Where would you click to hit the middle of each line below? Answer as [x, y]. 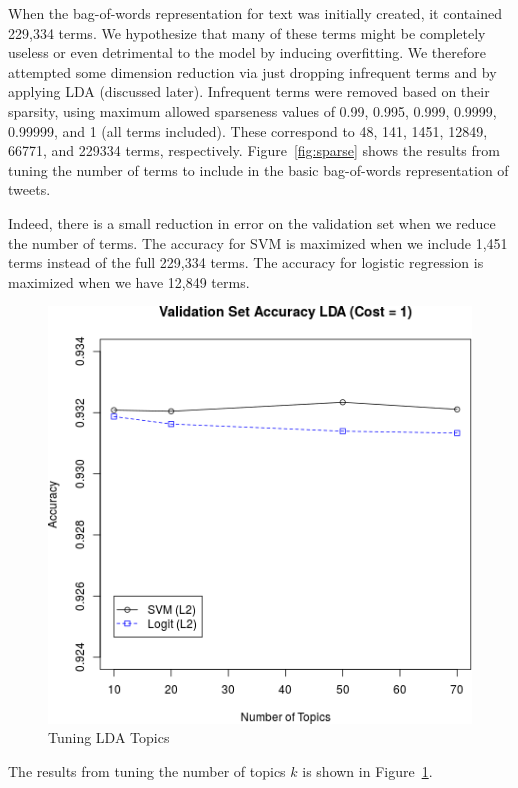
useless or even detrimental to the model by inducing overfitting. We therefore [247, 52]
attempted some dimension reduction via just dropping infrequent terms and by [252, 71]
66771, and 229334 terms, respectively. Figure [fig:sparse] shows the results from [254, 150]
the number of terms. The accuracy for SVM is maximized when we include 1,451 [258, 242]
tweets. [29, 189]
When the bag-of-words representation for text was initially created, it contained [255, 13]
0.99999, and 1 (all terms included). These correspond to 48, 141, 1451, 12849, [248, 130]
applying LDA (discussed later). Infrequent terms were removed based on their [249, 91]
